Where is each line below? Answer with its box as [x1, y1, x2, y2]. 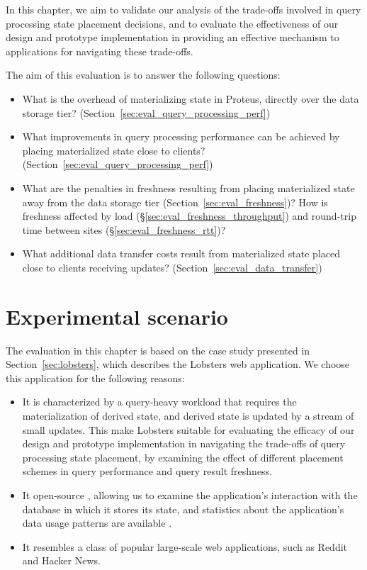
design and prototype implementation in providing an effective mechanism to [6, 30, 339, 45]
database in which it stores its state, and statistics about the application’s [22, 501, 344, 516]
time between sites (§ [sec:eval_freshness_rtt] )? [22, 222, 226, 237]
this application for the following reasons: [6, 370, 185, 385]
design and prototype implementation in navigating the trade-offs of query [22, 436, 346, 451]
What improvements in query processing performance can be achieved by [22, 129, 340, 144]
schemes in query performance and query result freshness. [22, 464, 273, 479]
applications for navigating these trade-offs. [6, 43, 193, 58]
